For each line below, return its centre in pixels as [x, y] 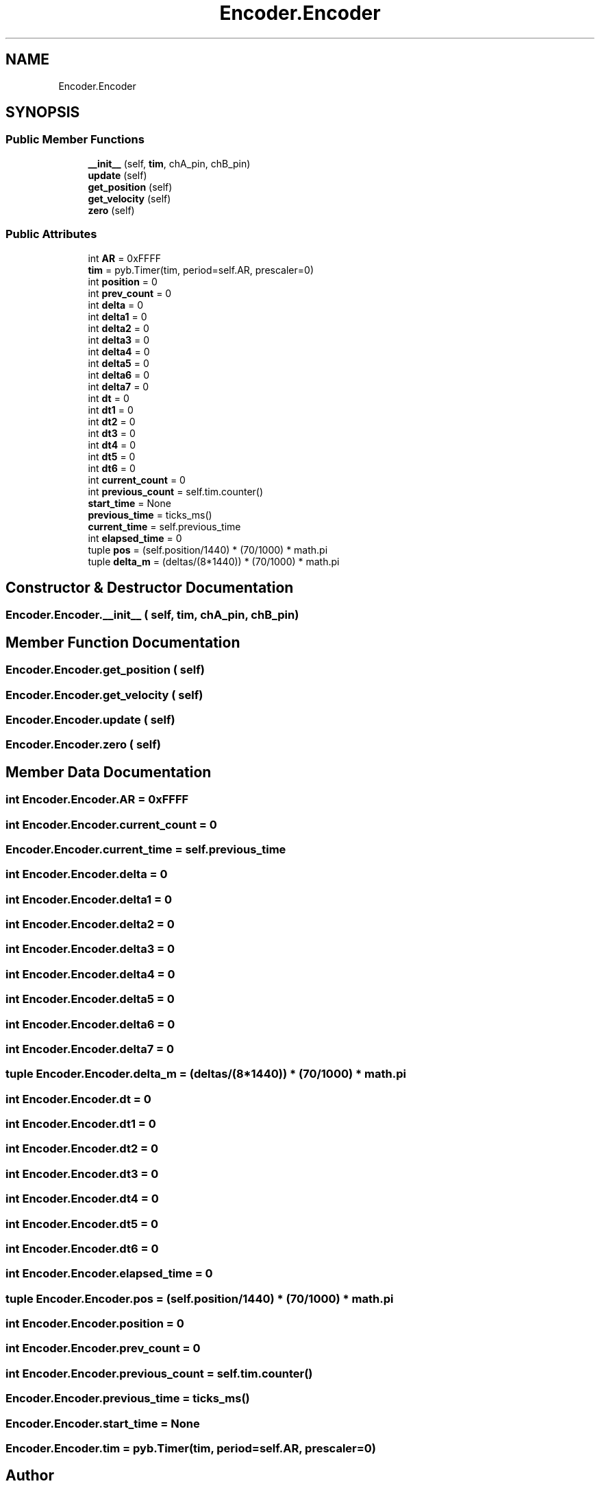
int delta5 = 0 [118, 363]
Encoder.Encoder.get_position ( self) [105, 670]
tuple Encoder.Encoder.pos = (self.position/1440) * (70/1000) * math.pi [200, 1298]
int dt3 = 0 [112, 433]
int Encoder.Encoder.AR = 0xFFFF [97, 800]
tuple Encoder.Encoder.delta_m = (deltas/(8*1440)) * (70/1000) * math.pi [206, 1074]
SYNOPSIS [43, 113]
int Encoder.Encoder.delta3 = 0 [90, 949]
